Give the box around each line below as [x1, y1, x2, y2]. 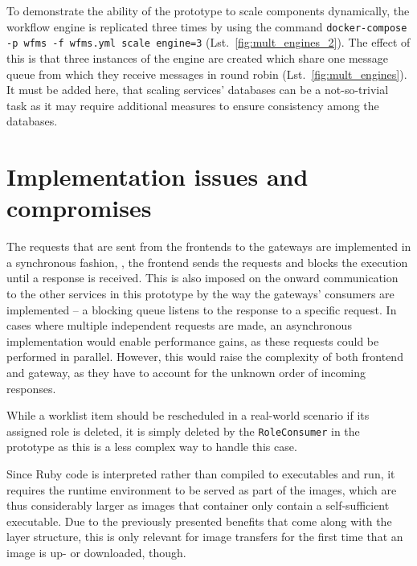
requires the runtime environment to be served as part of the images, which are [6, 481, 397, 498]
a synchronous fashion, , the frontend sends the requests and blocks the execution [6, 253, 408, 270]
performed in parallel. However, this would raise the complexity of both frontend [6, 348, 403, 365]
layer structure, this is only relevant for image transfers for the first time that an [6, 528, 403, 545]
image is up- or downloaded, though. [6, 543, 186, 560]
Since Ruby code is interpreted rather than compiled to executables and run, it [6, 465, 395, 482]
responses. [6, 379, 56, 396]
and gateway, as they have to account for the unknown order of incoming [6, 363, 366, 380]
